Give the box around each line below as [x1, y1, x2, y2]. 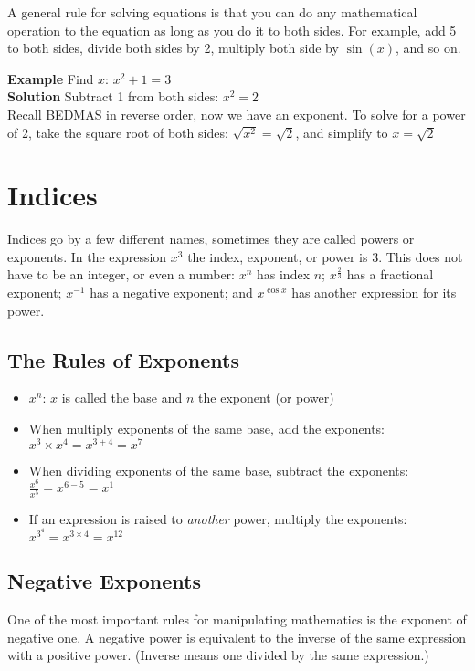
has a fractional [346, 265, 434, 284]
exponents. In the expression [7, 246, 167, 266]
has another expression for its [291, 283, 457, 302]
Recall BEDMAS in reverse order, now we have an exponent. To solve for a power [7, 104, 466, 123]
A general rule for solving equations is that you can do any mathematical [7, 3, 417, 21]
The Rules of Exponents [7, 345, 239, 373]
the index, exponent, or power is [187, 246, 368, 266]
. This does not [378, 246, 463, 266]
